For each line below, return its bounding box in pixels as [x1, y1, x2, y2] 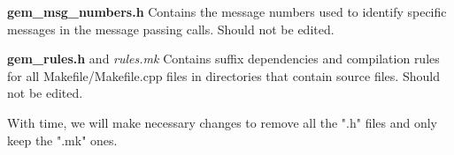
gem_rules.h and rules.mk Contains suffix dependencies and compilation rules [7, 49, 440, 68]
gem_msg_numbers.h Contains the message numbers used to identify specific [7, 3, 447, 20]
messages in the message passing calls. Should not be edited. [7, 19, 335, 38]
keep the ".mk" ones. [7, 130, 118, 149]
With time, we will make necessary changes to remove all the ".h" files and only [7, 113, 438, 131]
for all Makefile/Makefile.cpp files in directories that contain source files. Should [7, 66, 440, 85]
